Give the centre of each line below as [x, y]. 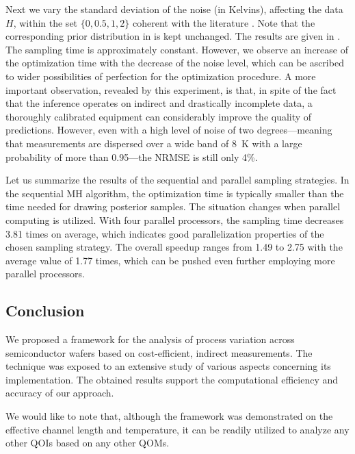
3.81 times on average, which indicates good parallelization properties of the [165, 233]
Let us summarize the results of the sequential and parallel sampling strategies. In [177, 180]
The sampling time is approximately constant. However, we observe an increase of [177, 49]
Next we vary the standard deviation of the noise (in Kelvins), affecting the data [174, 9]
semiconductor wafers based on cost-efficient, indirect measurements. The [159, 352]
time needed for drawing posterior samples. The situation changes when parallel [173, 206]
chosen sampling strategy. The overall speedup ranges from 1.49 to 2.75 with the [174, 247]
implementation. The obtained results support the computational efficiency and [172, 379]
